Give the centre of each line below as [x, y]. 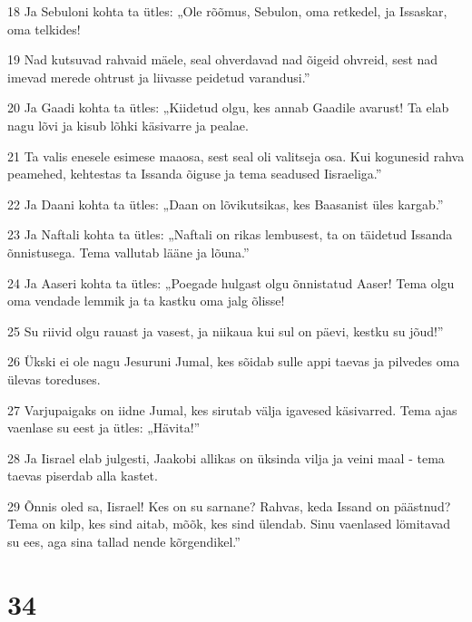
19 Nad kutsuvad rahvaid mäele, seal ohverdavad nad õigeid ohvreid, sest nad [223, 59]
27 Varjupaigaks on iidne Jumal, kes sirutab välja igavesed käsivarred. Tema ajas [232, 409]
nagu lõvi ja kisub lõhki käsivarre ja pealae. [128, 125]
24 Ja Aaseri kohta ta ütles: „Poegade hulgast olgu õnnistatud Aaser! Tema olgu [231, 282]
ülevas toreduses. [54, 379]
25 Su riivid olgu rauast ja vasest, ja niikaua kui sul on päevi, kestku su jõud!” [226, 330]
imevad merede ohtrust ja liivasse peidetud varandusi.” [159, 77]
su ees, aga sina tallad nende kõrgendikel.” [124, 542]
